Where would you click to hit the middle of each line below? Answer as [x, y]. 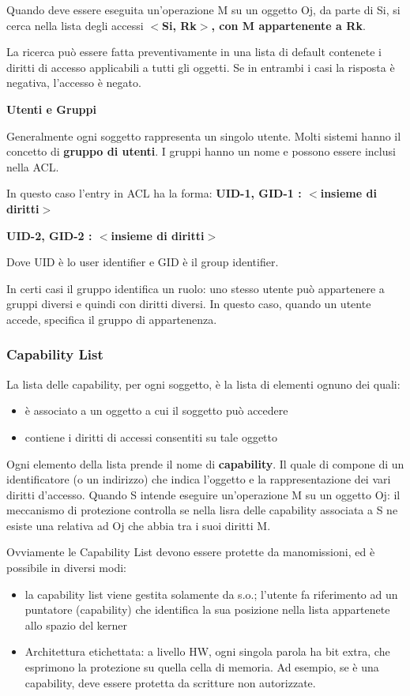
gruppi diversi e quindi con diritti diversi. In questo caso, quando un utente [189, 304]
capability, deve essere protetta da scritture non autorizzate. [170, 682]
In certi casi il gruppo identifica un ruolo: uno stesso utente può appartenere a [196, 288]
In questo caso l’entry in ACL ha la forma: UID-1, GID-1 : [154, 193]
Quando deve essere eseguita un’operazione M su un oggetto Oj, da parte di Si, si [203, 9]
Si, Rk [179, 25]
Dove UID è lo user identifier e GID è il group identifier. [143, 262]
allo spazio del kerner [76, 625]
